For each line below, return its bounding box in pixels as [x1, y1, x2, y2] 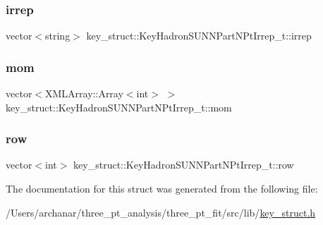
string [45, 28, 71, 43]
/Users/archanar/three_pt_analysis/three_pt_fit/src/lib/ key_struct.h [6, 205, 316, 219]
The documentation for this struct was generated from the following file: [6, 181, 318, 196]
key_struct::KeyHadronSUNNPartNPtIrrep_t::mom [6, 99, 232, 114]
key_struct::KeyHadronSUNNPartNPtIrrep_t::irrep [86, 28, 312, 43]
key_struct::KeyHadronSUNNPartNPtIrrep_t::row [73, 157, 294, 172]
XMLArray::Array [45, 86, 123, 101]
